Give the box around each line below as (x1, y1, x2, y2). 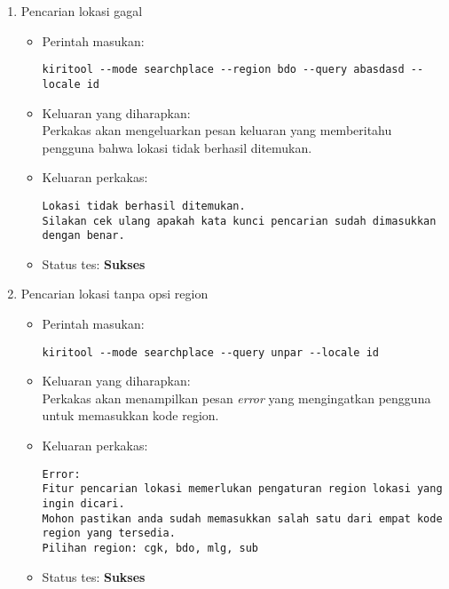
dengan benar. (42, 229, 125, 243)
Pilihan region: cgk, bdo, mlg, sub (42, 541, 258, 554)
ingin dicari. (42, 497, 125, 510)
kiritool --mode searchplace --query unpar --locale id (42, 346, 380, 359)
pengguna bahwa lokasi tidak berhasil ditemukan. (42, 138, 312, 156)
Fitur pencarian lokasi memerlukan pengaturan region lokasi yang (42, 482, 443, 496)
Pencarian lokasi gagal (20, 2, 143, 20)
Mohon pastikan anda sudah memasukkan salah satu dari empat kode (42, 512, 443, 525)
